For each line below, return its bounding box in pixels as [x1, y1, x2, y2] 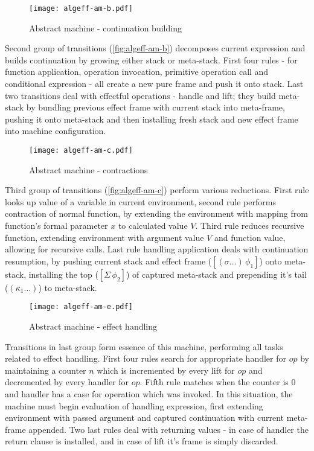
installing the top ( [28, 267, 98, 280]
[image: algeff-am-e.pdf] [29, 302, 133, 312]
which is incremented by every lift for [97, 363, 235, 376]
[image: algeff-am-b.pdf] [29, 4, 133, 13]
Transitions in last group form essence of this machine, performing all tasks [5, 340, 283, 353]
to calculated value [118, 219, 188, 232]
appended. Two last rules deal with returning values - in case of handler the [28, 423, 309, 435]
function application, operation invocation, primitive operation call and [5, 65, 269, 78]
